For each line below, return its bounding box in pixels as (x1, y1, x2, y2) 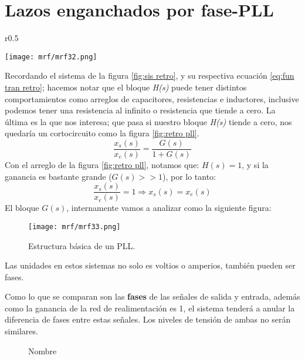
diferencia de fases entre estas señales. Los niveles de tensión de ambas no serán (5, 313, 291, 326)
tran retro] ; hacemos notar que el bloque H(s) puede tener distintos (5, 80, 247, 93)
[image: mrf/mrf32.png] (5, 52, 97, 61)
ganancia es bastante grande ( (5, 170, 112, 182)
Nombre (28, 344, 57, 357)
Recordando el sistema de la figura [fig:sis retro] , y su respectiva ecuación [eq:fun (5, 69, 294, 82)
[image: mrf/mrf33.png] (28, 222, 121, 231)
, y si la (242, 159, 269, 170)
